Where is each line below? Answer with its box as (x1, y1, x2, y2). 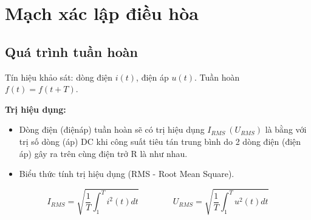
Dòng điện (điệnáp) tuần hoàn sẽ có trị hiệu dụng (19, 123, 205, 136)
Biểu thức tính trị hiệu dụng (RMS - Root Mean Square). (19, 167, 234, 180)
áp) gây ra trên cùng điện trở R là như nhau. (19, 147, 188, 159)
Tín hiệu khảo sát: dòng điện (5, 70, 113, 83)
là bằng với (265, 123, 307, 136)
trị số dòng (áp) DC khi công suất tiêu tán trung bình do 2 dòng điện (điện (19, 135, 301, 147)
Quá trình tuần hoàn (5, 42, 138, 61)
